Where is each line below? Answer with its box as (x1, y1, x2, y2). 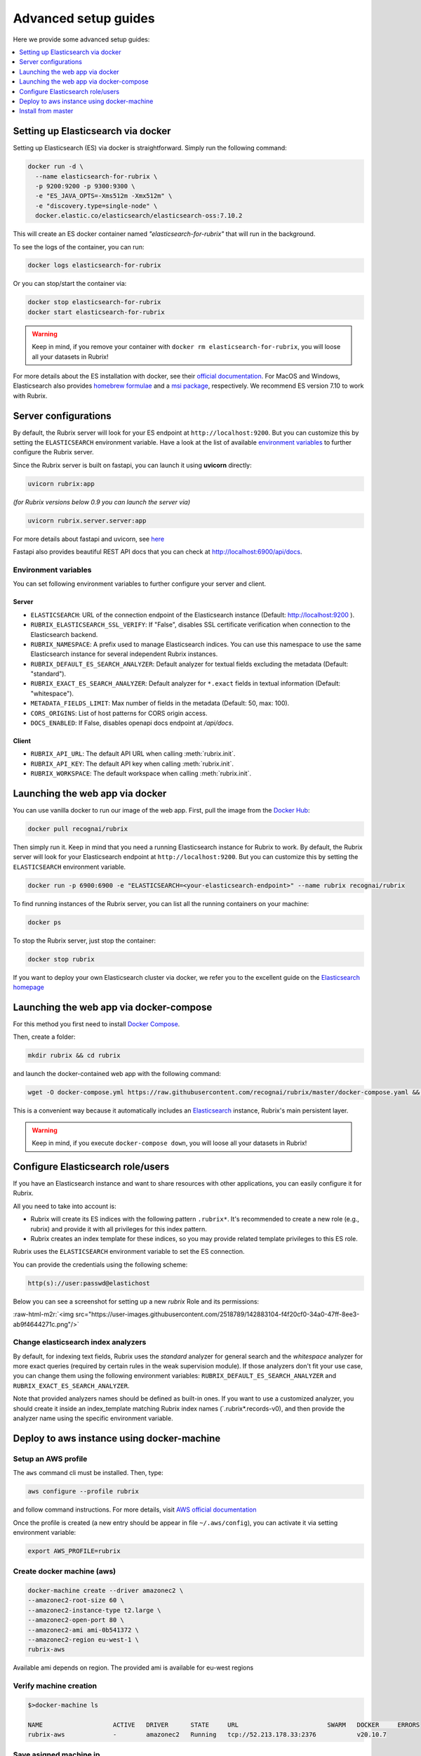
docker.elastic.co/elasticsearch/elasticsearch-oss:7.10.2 (35, 211, 243, 220)
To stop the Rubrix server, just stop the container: (13, 936, 156, 945)
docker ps (27, 918, 62, 926)
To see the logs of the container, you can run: (13, 242, 145, 251)
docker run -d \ (27, 162, 84, 171)
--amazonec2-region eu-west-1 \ (27, 1636, 140, 1644)
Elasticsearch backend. (30, 630, 98, 638)
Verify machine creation (13, 1681, 98, 1691)
